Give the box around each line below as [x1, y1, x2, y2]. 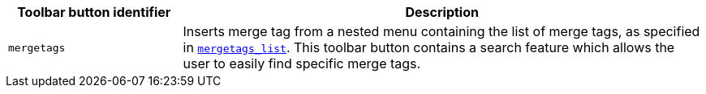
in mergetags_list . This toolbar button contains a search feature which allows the [183, 39, 675, 55]
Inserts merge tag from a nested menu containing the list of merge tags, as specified [183, 23, 700, 39]
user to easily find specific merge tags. [183, 55, 421, 72]
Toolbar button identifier [17, 4, 171, 20]
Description [405, 4, 479, 20]
